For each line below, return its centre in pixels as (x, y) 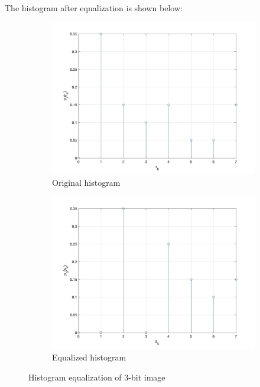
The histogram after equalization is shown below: (94, 8)
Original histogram (86, 183)
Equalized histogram (89, 357)
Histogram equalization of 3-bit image (97, 377)
